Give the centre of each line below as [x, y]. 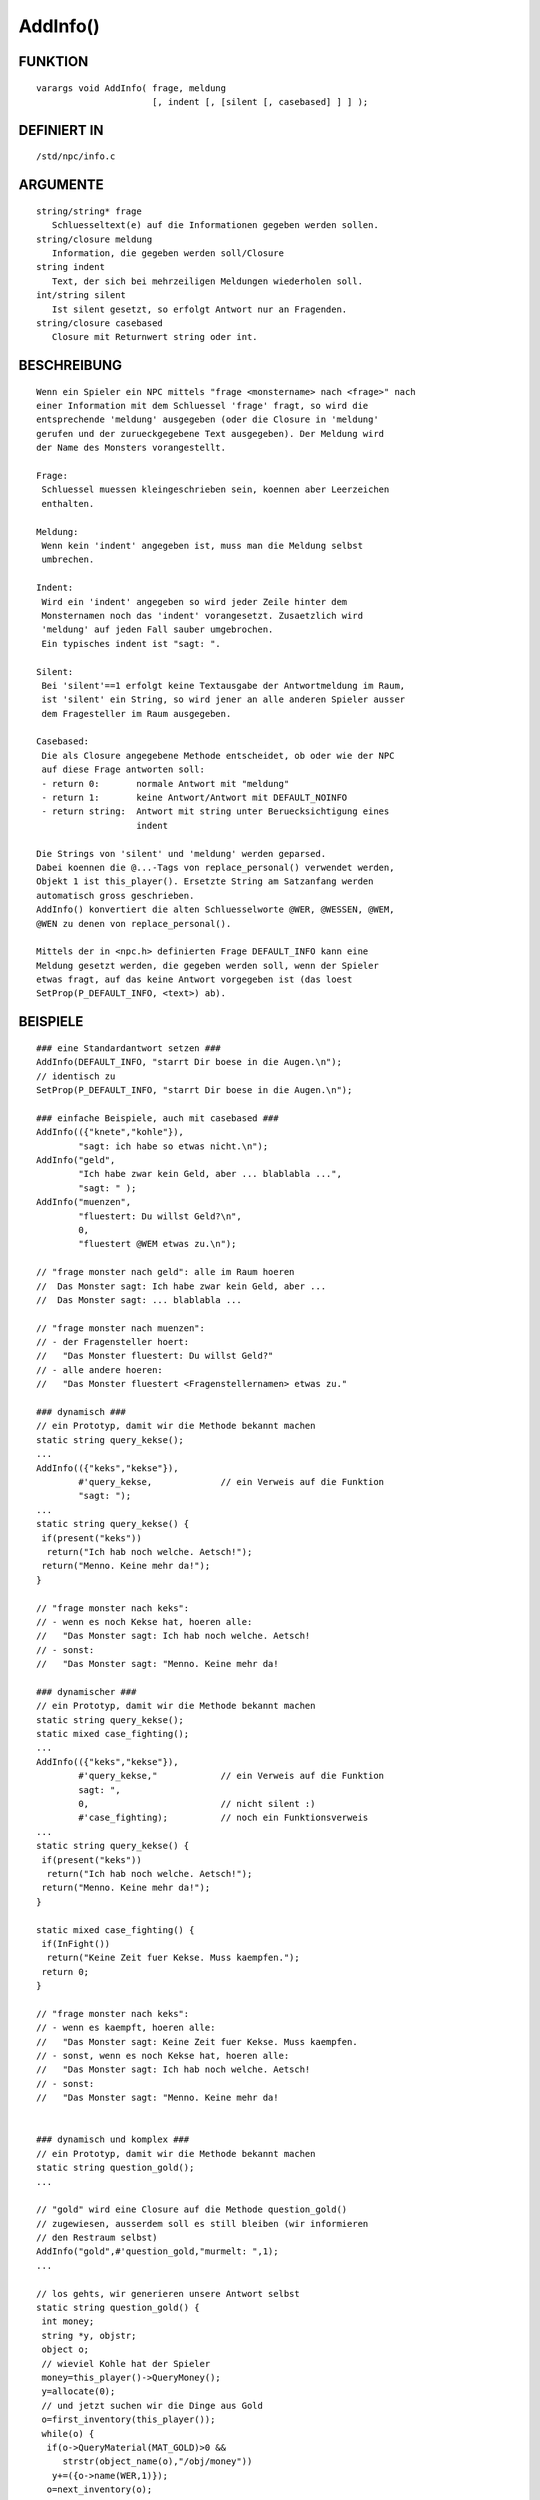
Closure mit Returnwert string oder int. [155, 337]
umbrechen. [68, 559]
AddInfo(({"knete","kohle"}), [110, 1132]
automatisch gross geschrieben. [115, 895]
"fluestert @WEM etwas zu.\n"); [157, 1244]
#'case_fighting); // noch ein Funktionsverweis [223, 1818]
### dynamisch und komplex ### [113, 2139]
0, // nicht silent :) [197, 1803]
